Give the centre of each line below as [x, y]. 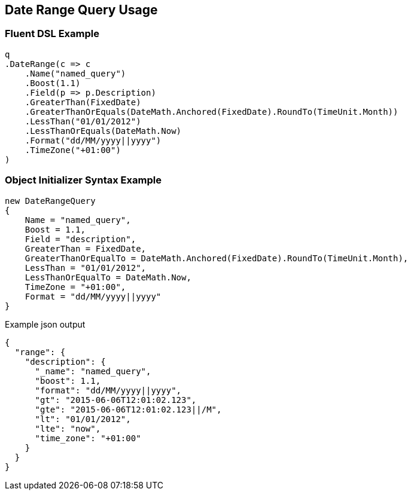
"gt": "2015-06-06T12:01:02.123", [116, 400]
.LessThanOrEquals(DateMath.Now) [103, 131]
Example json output [45, 324]
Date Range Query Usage [81, 10]
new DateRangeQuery [50, 201]
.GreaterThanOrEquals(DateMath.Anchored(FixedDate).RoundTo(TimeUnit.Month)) [211, 111]
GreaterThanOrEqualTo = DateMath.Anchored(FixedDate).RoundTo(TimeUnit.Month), [217, 258]
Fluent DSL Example [52, 34]
